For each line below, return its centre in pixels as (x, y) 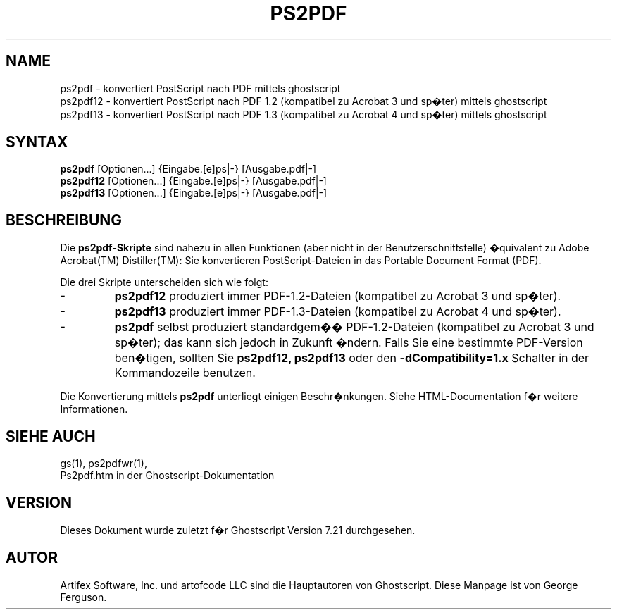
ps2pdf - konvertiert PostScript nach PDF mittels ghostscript (200, 88)
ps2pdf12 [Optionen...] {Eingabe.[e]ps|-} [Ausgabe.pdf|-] (193, 181)
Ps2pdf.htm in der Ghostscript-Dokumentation (167, 476)
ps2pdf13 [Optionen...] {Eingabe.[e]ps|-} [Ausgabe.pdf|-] (194, 193)
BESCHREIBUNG (64, 220)
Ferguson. (83, 597)
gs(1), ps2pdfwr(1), (104, 464)
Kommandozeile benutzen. (185, 373)
